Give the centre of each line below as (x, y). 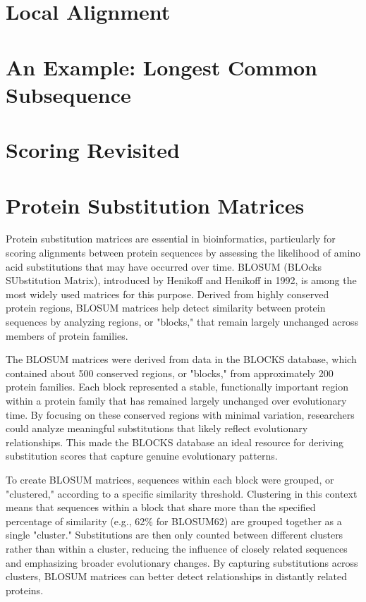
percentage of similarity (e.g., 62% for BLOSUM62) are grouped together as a (174, 521)
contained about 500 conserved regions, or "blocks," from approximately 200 (170, 373)
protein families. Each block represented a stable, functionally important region (177, 387)
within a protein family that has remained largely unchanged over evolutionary (176, 400)
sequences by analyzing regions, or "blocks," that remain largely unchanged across (182, 321)
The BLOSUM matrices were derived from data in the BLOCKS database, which (181, 359)
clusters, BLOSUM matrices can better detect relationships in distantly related (177, 576)
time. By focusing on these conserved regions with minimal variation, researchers (180, 414)
